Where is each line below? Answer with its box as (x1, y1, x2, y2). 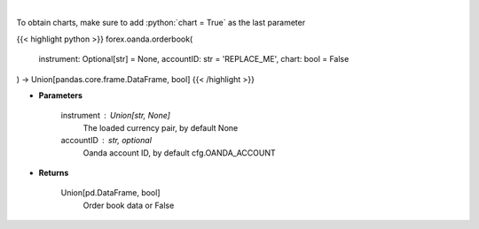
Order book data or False (82, 200, 175, 210)
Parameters (38, 89, 83, 101)
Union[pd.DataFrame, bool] (60, 187, 161, 198)
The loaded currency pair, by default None (82, 122, 239, 133)
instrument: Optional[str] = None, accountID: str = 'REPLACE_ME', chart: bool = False (38, 54, 349, 65)
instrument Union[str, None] (60, 111, 170, 121)
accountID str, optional (60, 135, 153, 146)
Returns (38, 167, 69, 178)
